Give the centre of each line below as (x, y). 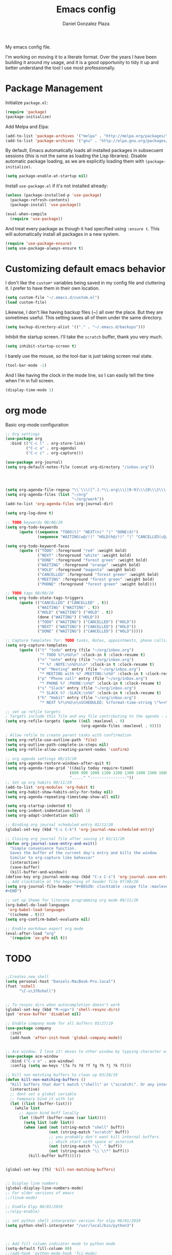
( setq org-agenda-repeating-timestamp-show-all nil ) (63, 797)
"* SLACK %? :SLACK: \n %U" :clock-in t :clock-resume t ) (100, 693)
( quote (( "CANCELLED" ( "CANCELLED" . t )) (64, 603)
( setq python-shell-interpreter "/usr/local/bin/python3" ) (70, 1226)
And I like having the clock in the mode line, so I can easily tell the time (80, 375)
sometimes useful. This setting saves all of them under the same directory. (84, 318)
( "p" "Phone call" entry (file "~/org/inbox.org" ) (92, 679)
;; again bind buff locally (49, 1113)
